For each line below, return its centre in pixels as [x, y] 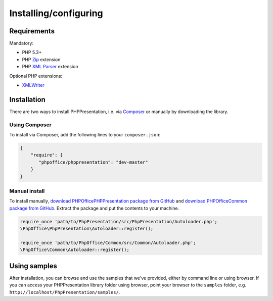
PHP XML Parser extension [50, 67]
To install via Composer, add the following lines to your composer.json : [85, 135]
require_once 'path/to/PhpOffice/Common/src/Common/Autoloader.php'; [108, 243]
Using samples [33, 266]
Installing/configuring [56, 13]
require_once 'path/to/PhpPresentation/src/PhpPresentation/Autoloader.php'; [119, 221]
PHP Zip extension [41, 59]
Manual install [27, 191]
